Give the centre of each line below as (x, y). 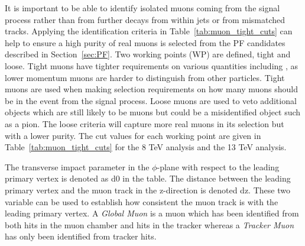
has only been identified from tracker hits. (81, 236)
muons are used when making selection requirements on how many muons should (151, 89)
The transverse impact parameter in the (77, 166)
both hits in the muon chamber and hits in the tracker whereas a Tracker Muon (150, 224)
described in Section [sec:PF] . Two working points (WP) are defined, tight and (148, 54)
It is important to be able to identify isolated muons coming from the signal (142, 8)
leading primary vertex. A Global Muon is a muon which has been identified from (152, 213)
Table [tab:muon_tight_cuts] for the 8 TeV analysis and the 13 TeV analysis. (146, 147)
